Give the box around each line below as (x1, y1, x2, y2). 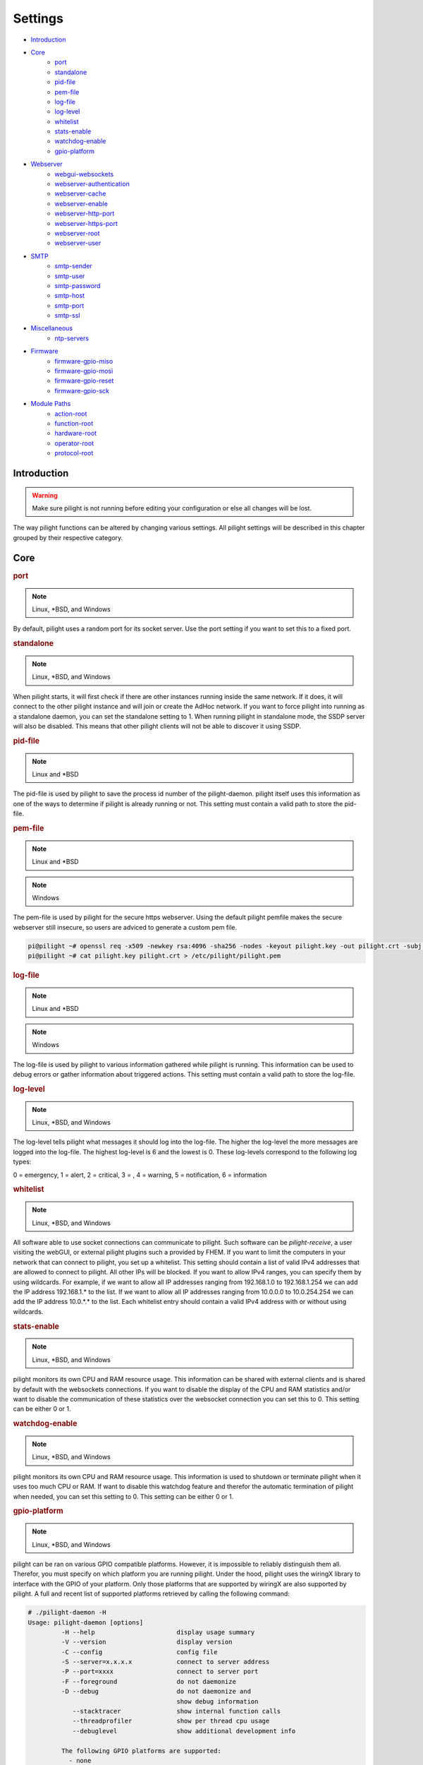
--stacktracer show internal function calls (72, 1707, 281, 1716)
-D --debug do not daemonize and (61, 1687, 252, 1696)
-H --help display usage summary (61, 1628, 255, 1636)
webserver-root (54, 229, 100, 237)
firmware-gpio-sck (54, 386, 109, 395)
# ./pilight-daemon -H (27, 1608, 106, 1617)
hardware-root (54, 429, 97, 438)
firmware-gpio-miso (54, 357, 114, 365)
